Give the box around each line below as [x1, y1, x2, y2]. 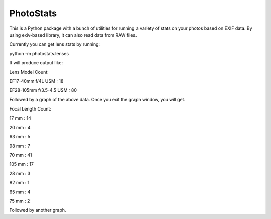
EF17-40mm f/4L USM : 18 [9, 78, 64, 84]
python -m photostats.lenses [9, 50, 69, 56]
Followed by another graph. [9, 207, 66, 213]
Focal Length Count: [9, 106, 51, 112]
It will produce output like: [9, 60, 63, 66]
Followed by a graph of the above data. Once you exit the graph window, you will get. [9, 96, 186, 102]
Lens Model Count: [9, 69, 49, 75]
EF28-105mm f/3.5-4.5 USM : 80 [9, 87, 77, 93]
